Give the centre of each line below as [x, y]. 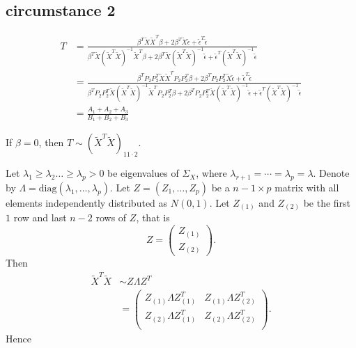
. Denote [331, 173]
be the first [327, 202]
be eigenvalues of [143, 173]
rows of [111, 217]
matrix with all [307, 187]
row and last [40, 217]
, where [211, 173]
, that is [153, 217]
